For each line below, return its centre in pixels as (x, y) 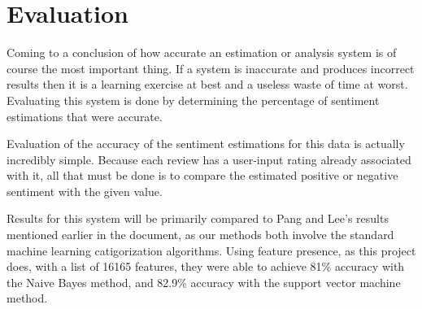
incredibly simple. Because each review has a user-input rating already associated (209, 159)
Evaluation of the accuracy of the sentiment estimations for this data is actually (206, 144)
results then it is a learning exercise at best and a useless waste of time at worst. (207, 84)
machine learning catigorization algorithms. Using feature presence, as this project (211, 250)
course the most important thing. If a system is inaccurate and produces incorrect (211, 68)
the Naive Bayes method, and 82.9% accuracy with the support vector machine (204, 282)
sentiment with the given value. (85, 191)
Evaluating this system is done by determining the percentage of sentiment (193, 100)
